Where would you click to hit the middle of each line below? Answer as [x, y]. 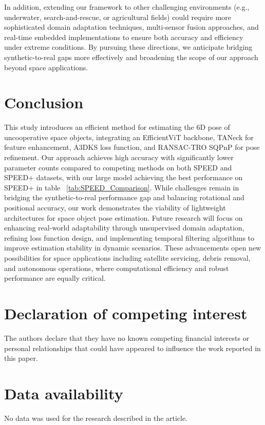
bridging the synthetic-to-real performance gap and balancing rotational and [124, 197]
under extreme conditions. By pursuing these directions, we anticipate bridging [128, 47]
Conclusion [44, 102]
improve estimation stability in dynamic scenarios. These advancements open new [133, 248]
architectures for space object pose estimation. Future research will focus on [124, 217]
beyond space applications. [46, 67]
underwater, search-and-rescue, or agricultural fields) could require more [118, 17]
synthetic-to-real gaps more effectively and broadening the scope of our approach [131, 57]
